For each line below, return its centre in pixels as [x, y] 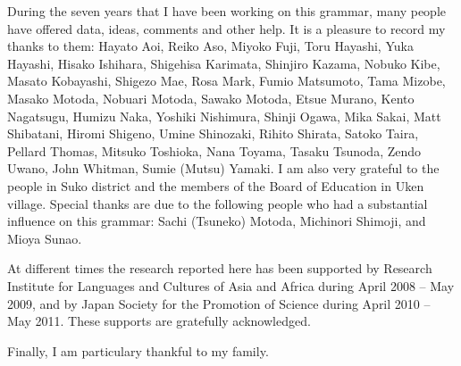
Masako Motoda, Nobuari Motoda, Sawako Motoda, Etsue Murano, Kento [211, 98]
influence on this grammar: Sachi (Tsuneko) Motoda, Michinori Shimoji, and [217, 221]
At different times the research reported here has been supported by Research [220, 268]
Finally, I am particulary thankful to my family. [138, 350]
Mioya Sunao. [45, 238]
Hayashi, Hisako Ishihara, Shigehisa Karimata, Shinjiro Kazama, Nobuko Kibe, [224, 63]
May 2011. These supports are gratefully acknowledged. [159, 321]
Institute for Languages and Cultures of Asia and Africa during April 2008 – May [231, 285]
